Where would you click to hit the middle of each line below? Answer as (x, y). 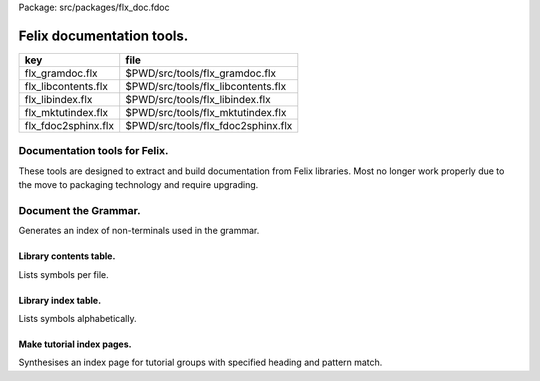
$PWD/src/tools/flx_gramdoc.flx (201, 73)
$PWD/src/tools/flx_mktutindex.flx (206, 112)
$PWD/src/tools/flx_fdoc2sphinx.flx (209, 125)
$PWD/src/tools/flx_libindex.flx (198, 99)
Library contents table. (67, 256)
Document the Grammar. (79, 210)
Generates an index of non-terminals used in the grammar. (139, 231)
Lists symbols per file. (63, 274)
